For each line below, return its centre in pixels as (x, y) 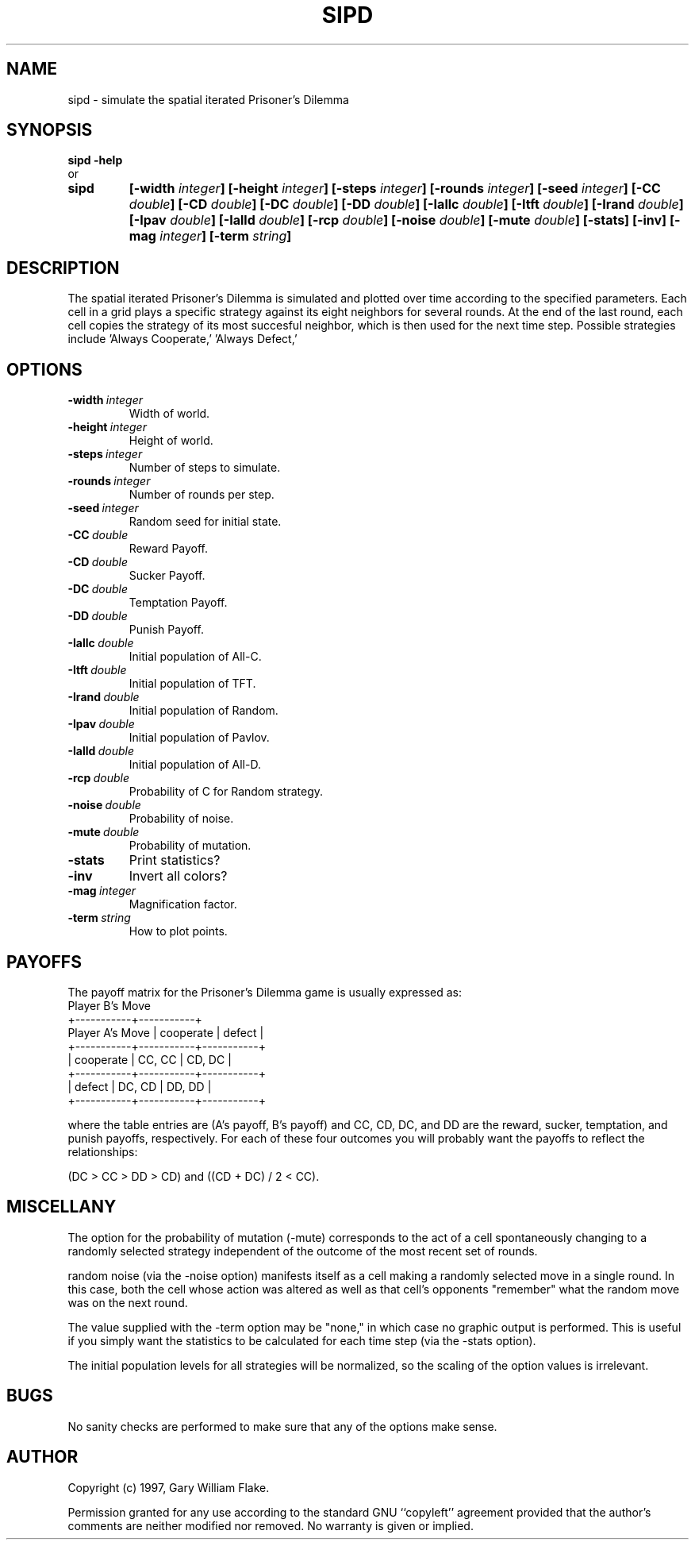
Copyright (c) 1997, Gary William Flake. (169, 1487)
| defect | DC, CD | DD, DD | (140, 1086)
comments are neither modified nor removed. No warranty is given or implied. (271, 1525)
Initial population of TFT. (192, 684)
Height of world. (171, 441)
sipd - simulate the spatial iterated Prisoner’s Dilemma (208, 99)
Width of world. (169, 414)
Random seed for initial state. (205, 522)
